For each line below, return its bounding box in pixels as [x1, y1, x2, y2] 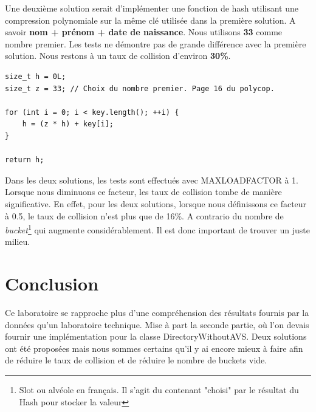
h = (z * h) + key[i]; [22, 120, 114, 129]
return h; [5, 156, 44, 165]
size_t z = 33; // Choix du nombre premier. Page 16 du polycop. [5, 84, 275, 93]
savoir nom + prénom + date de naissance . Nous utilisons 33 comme [5, 26, 283, 38]
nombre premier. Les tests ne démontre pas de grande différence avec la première [5, 37, 306, 50]
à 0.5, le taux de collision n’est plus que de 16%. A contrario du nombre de [5, 209, 284, 222]
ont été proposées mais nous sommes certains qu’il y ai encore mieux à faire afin [5, 342, 303, 354]
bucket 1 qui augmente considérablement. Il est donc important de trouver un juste [5, 222, 310, 236]
